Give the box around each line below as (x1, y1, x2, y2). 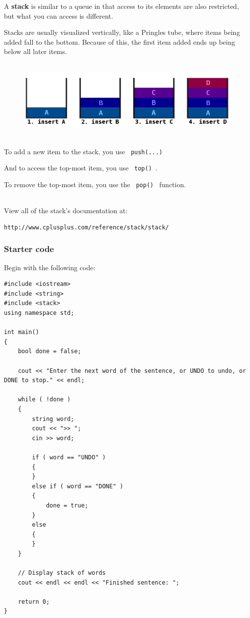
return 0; (18, 598, 50, 605)
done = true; (46, 502, 88, 509)
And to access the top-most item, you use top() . (4, 163, 157, 173)
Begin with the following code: (4, 262, 96, 272)
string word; (32, 415, 75, 422)
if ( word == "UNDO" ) (32, 453, 106, 461)
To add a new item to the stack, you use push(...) (4, 146, 163, 156)
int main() (4, 329, 39, 336)
